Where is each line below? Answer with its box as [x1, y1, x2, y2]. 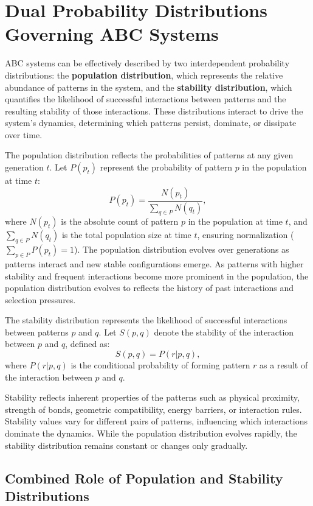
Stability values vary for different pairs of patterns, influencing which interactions [5, 415, 308, 427]
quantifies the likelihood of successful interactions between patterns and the [5, 93, 286, 105]
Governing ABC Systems [5, 21, 219, 46]
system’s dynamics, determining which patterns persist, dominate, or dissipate [5, 116, 297, 129]
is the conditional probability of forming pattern [71, 359, 250, 371]
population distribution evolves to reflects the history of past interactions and [5, 281, 294, 294]
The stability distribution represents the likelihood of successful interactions [5, 314, 287, 326]
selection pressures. [5, 293, 76, 306]
